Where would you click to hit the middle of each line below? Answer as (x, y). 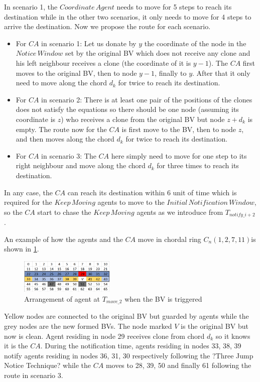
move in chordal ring (169, 239)
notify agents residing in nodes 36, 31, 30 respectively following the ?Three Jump (129, 355)
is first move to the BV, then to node (179, 129)
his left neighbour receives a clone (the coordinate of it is (103, 62)
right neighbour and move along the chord (81, 165)
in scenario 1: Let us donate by (89, 43)
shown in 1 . (22, 249)
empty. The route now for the (61, 129)
